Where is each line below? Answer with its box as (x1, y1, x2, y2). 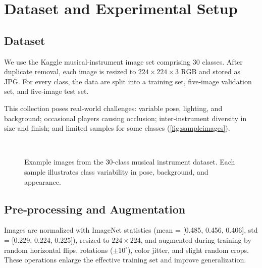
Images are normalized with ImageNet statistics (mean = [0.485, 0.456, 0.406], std (4, 225, 258, 235)
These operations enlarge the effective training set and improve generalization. (4, 254, 246, 265)
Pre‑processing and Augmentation (4, 201, 186, 217)
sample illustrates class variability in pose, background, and (24, 166, 208, 177)
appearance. (24, 176, 61, 187)
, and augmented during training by (140, 234, 251, 245)
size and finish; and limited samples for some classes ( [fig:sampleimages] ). (4, 123, 230, 133)
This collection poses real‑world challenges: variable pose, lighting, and (4, 102, 223, 113)
